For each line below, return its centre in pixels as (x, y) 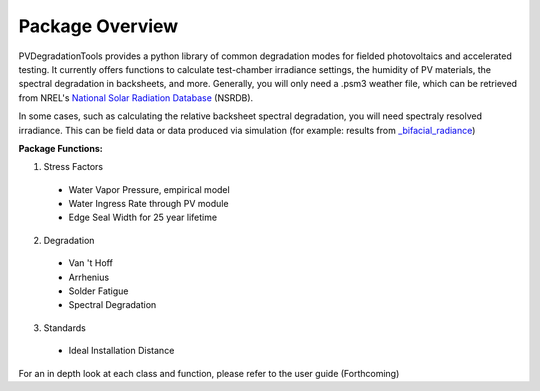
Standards (65, 327)
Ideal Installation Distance (121, 351)
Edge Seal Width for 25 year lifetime (143, 217)
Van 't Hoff (91, 263)
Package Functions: (61, 148)
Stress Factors (73, 167)
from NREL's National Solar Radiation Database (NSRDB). (136, 97)
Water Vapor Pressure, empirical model (149, 189)
